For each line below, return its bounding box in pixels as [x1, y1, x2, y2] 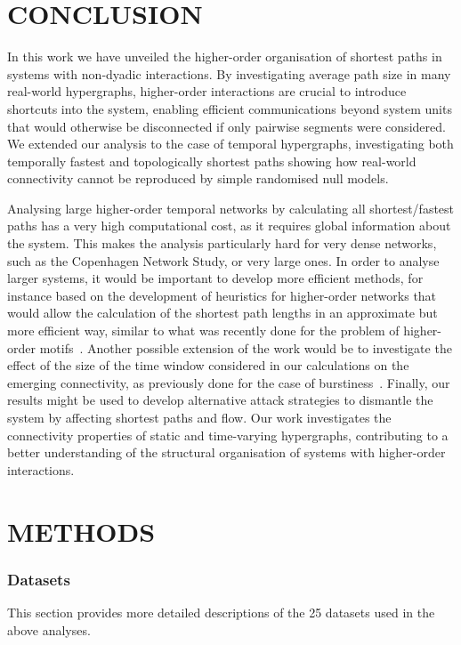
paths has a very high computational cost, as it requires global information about [7, 216, 451, 235]
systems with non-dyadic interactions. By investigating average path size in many [7, 64, 451, 83]
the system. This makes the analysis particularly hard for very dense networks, [7, 234, 437, 253]
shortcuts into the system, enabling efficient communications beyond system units [7, 99, 452, 117]
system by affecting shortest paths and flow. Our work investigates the [7, 408, 392, 426]
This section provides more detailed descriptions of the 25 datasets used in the [7, 602, 435, 621]
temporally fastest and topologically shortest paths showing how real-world [7, 151, 417, 170]
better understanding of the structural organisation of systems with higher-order [7, 443, 446, 462]
